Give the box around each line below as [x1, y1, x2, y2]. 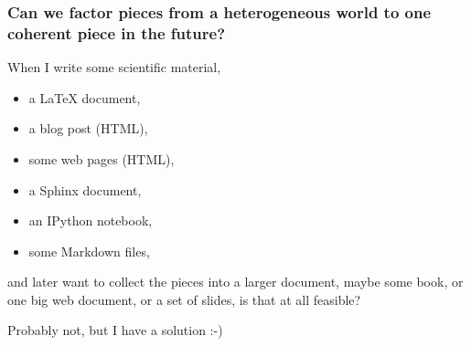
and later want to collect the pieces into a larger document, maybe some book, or [7, 272, 464, 291]
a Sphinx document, [28, 180, 142, 199]
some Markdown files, [28, 241, 150, 260]
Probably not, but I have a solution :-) [7, 320, 223, 340]
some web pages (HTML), [28, 149, 175, 168]
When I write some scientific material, [7, 58, 221, 77]
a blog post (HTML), [28, 119, 148, 138]
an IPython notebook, [28, 211, 153, 230]
